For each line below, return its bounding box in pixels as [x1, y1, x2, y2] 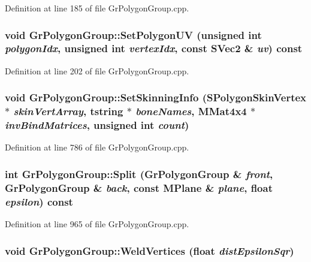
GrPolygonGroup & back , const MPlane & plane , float [5, 180, 273, 195]
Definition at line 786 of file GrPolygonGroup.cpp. [5, 141, 189, 153]
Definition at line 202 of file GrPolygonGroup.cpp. [5, 64, 189, 77]
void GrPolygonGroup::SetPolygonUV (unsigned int [5, 27, 262, 42]
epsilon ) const [5, 194, 73, 209]
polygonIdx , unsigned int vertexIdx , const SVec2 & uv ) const [5, 41, 303, 56]
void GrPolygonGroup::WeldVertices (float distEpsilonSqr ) [5, 243, 294, 258]
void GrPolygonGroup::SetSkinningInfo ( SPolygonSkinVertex [5, 90, 307, 105]
